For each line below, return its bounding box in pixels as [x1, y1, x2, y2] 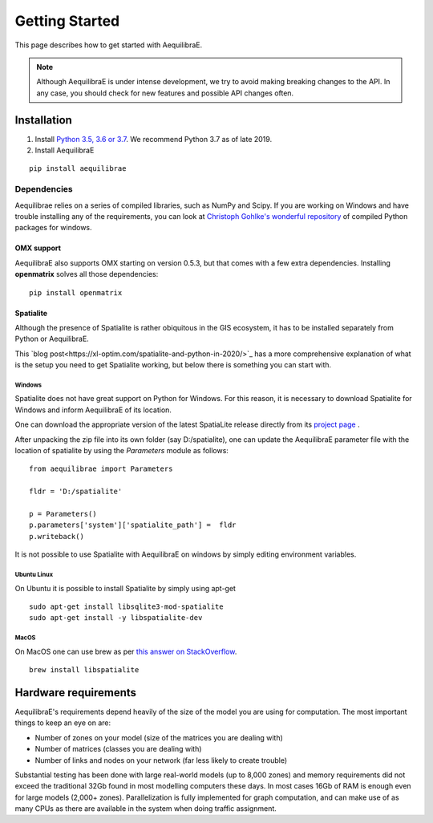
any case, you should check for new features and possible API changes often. [36, 88, 294, 98]
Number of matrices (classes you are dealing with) [34, 744, 202, 754]
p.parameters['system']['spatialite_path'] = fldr [29, 521, 237, 529]
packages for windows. [14, 223, 92, 233]
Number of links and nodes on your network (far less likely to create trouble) [34, 755, 288, 765]
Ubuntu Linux [14, 570, 54, 578]
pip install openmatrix [29, 288, 123, 297]
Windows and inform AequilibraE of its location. [14, 405, 172, 415]
